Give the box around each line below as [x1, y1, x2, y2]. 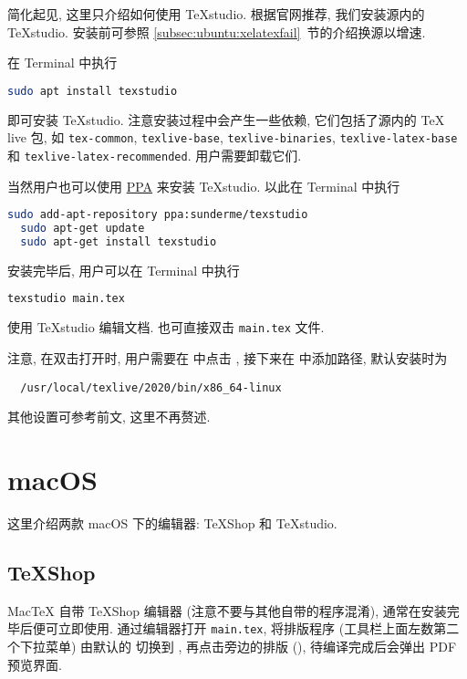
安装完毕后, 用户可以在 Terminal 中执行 [7, 260, 240, 279]
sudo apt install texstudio [7, 84, 178, 98]
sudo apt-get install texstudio [20, 235, 217, 248]
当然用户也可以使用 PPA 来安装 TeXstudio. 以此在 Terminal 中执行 [7, 176, 400, 195]
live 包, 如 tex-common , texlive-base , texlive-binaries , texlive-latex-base [7, 128, 458, 147]
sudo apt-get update [20, 222, 145, 235]
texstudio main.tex [7, 292, 125, 306]
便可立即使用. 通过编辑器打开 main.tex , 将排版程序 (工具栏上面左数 [32, 619, 434, 638]
